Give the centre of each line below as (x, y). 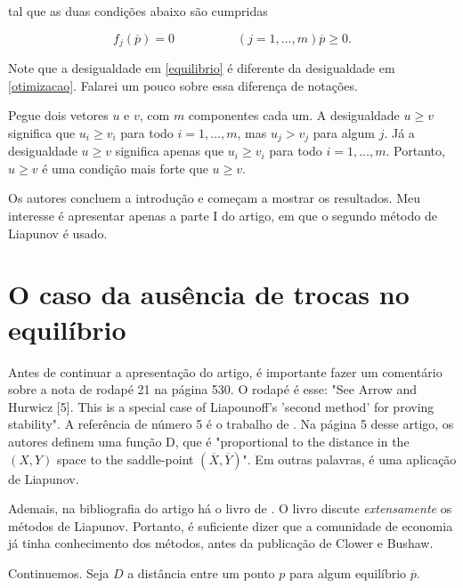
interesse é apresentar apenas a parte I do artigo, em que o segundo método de (223, 216)
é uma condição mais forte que (125, 168)
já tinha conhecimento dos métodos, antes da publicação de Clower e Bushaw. (221, 543)
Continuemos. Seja (59, 572)
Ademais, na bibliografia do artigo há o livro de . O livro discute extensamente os (230, 508)
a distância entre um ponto (201, 572)
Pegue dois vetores (58, 115)
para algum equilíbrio (348, 572)
